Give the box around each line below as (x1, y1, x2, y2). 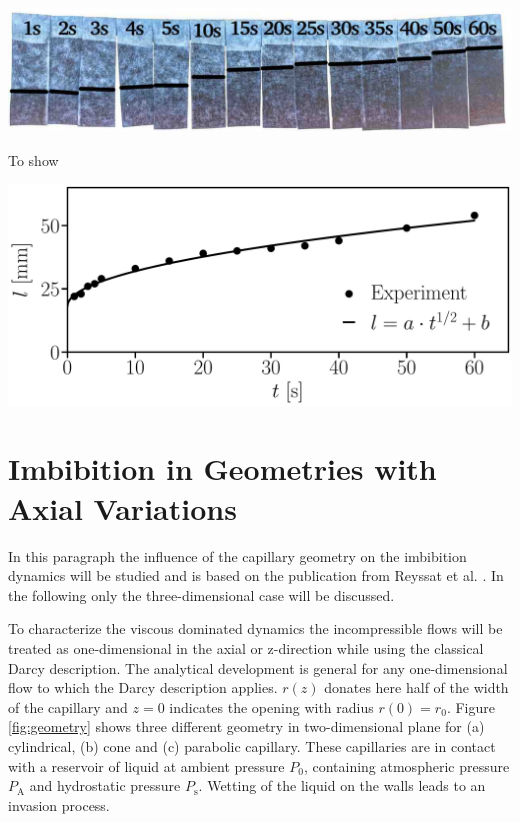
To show (8, 149, 59, 170)
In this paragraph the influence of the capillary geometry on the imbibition (8, 545, 467, 566)
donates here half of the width (324, 677, 509, 698)
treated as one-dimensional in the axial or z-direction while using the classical (8, 637, 484, 658)
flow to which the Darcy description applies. (8, 677, 278, 698)
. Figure (446, 696, 495, 717)
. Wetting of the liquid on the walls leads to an (198, 775, 486, 796)
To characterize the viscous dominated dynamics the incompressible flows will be (8, 618, 503, 639)
